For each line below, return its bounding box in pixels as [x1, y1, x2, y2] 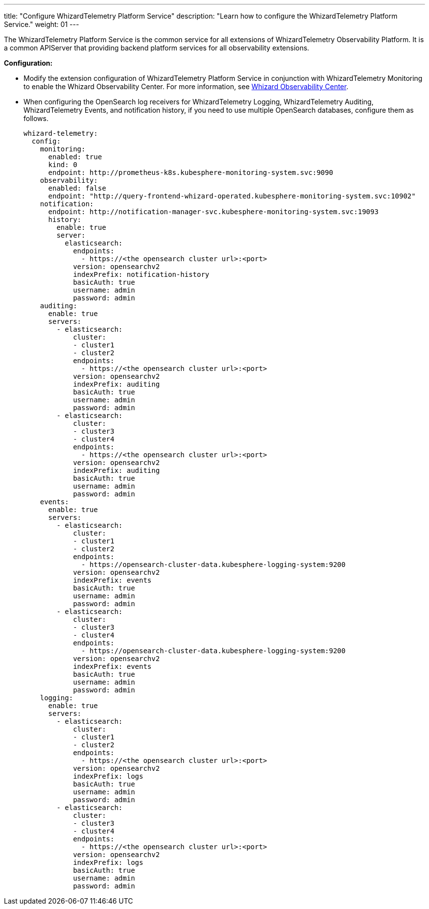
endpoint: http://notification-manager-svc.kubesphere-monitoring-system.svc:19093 [48, 208, 379, 216]
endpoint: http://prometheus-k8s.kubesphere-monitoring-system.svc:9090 [48, 169, 334, 176]
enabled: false [48, 184, 106, 192]
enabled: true [48, 153, 102, 161]
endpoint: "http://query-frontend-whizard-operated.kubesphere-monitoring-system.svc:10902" [48, 192, 416, 200]
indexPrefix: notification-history [73, 270, 210, 278]
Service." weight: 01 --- [4, 20, 79, 28]
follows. [24, 114, 48, 123]
